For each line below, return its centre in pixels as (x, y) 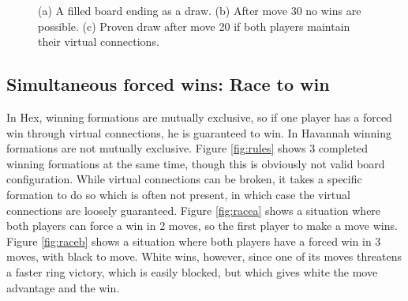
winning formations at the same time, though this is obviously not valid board (196, 163)
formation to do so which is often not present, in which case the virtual (178, 194)
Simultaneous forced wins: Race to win (168, 84)
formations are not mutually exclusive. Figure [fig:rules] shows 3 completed (187, 148)
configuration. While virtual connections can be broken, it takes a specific (184, 179)
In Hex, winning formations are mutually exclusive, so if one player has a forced (199, 117)
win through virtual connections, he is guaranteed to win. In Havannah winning (199, 132)
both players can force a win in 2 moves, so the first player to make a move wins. (202, 226)
